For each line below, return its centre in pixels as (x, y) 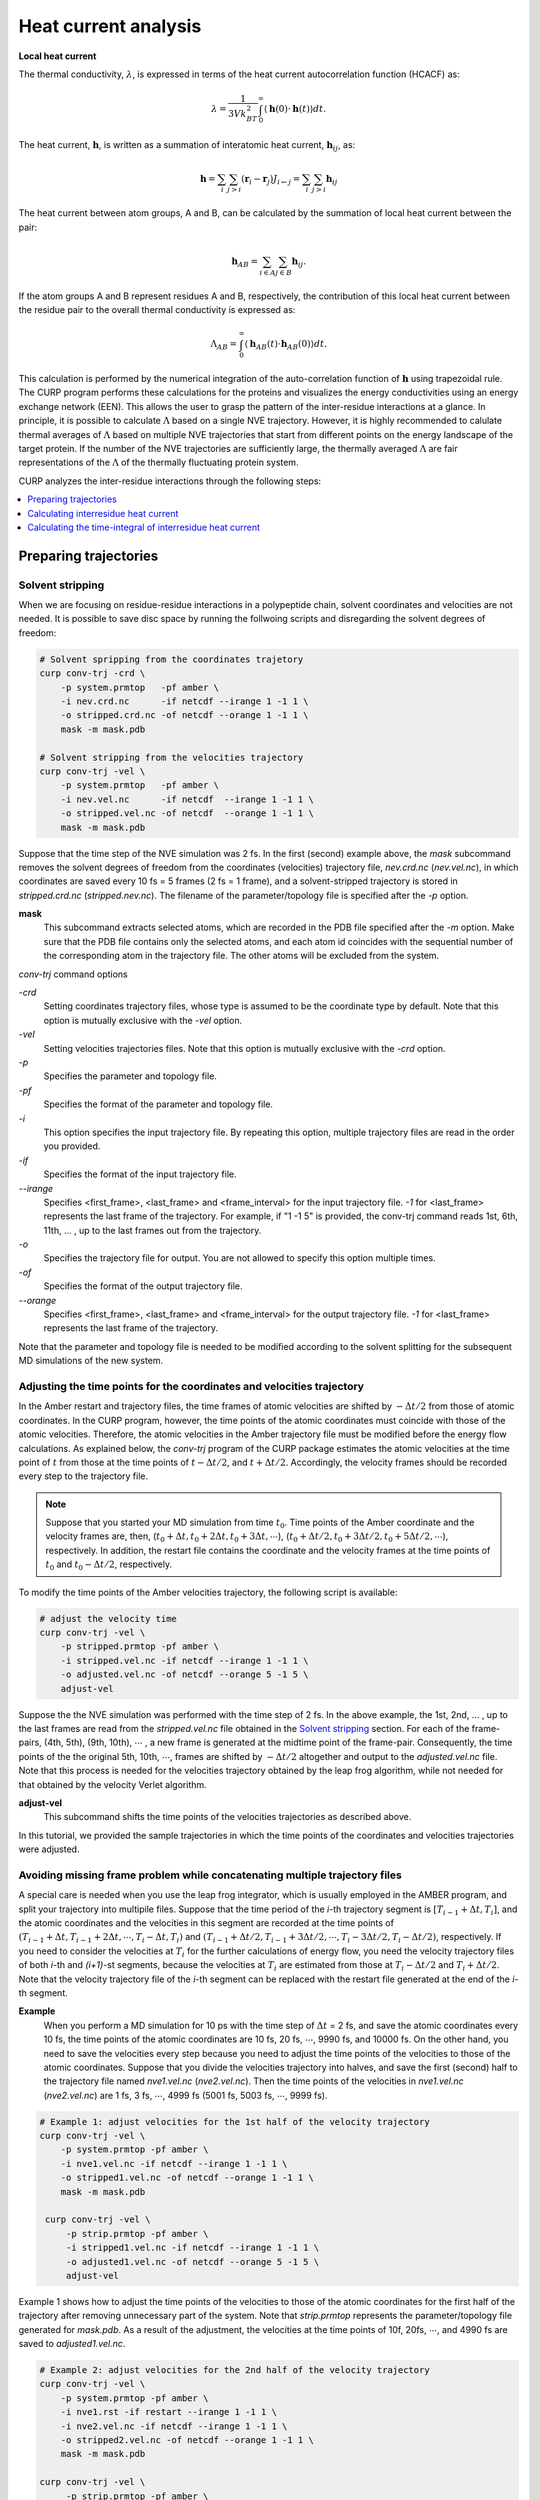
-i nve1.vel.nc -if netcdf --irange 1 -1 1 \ (174, 2163)
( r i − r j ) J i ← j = (270, 180)
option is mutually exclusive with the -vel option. (143, 1020)
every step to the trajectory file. (83, 1476)
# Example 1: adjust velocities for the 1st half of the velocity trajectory (234, 2121)
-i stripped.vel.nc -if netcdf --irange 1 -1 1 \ (184, 1660)
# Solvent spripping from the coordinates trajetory (171, 659)
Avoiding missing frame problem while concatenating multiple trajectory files (210, 1875)
